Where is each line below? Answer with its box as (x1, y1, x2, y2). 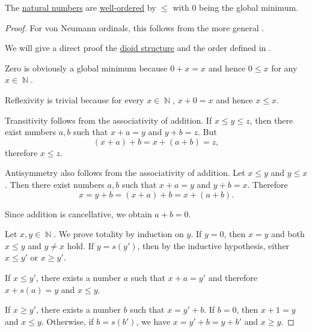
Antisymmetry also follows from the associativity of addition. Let (5, 166, 245, 179)
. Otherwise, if (41, 315, 94, 327)
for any (271, 61, 298, 74)
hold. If (67, 239, 94, 252)
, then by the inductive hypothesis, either (137, 239, 290, 252)
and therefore (208, 271, 258, 283)
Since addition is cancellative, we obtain (5, 207, 152, 220)
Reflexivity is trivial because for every (5, 93, 144, 106)
